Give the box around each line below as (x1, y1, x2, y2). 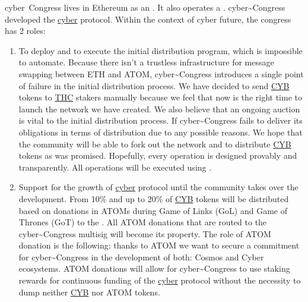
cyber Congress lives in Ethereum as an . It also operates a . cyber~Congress (5, 1, 285, 13)
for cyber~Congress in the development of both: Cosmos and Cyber (18, 250, 264, 263)
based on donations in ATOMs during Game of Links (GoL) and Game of (18, 204, 287, 216)
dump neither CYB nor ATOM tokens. (18, 285, 160, 298)
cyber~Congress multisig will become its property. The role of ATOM (18, 227, 271, 240)
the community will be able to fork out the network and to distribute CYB (18, 137, 291, 150)
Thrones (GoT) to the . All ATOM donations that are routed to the (18, 216, 267, 228)
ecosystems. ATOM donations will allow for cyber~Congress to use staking (18, 262, 290, 275)
